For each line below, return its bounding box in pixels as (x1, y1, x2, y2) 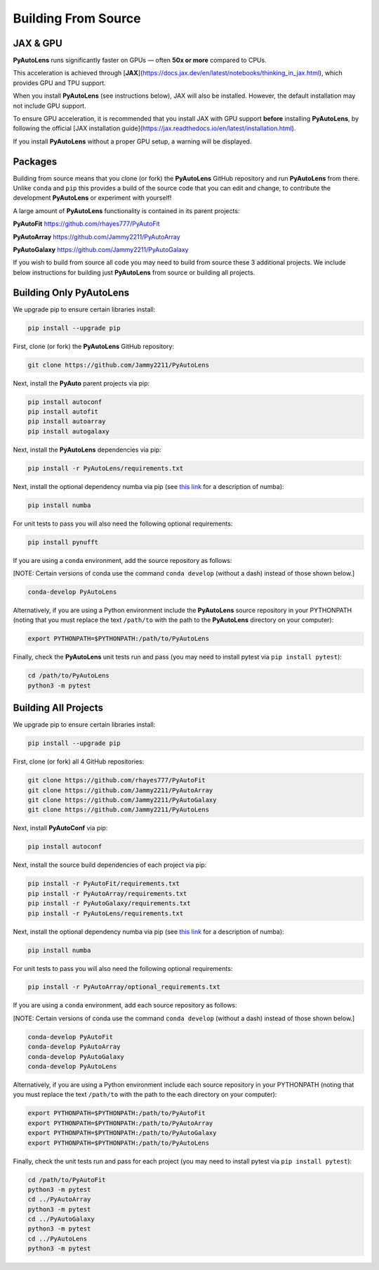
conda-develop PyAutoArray (27, 1043, 121, 1051)
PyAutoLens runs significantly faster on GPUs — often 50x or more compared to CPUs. (13, 56, 267, 65)
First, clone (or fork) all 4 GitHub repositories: (13, 757, 145, 766)
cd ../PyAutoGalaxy (27, 1215, 95, 1224)
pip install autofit (27, 408, 98, 416)
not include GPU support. (13, 101, 87, 110)
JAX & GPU (13, 37, 62, 49)
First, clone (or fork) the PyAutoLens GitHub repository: (13, 342, 175, 350)
